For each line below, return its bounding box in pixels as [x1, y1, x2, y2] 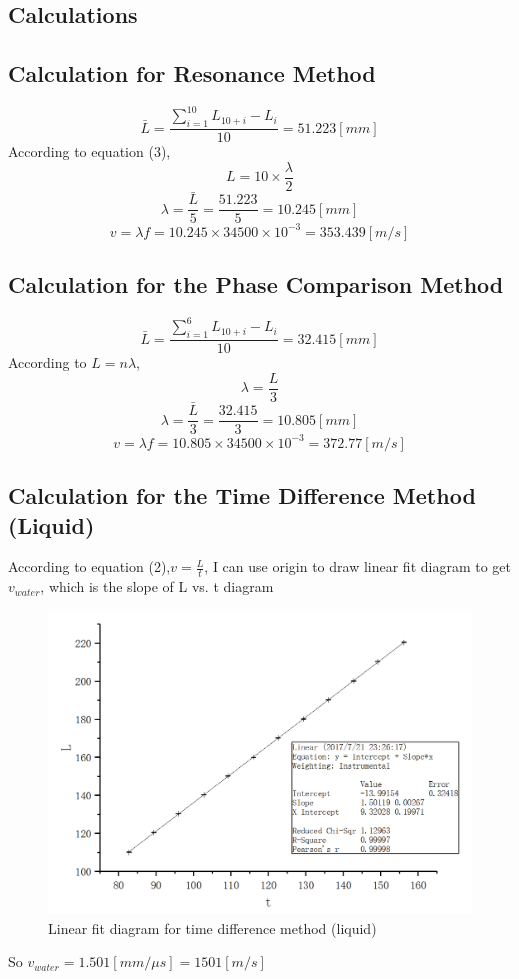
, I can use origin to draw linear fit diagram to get [204, 556, 512, 577]
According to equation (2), [8, 556, 171, 577]
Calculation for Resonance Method [8, 58, 376, 89]
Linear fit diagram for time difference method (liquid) [48, 917, 377, 938]
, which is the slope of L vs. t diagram [40, 576, 274, 597]
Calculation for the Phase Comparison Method [8, 269, 504, 300]
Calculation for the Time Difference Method [8, 480, 476, 511]
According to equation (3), [8, 141, 171, 162]
